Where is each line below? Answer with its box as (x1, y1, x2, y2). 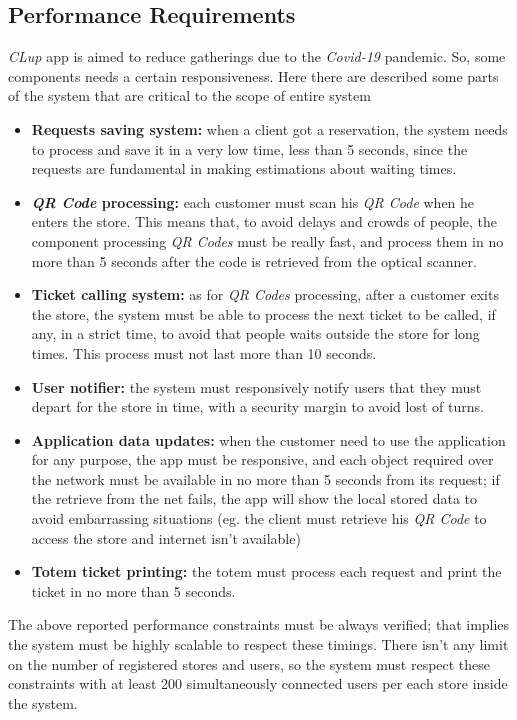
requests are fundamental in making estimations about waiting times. (31, 158, 457, 179)
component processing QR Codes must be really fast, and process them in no (31, 230, 504, 251)
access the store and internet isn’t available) (31, 527, 301, 548)
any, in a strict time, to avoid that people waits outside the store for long (31, 323, 480, 344)
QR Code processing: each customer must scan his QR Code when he (31, 191, 475, 212)
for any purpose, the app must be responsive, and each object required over (31, 449, 494, 470)
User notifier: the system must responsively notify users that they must (31, 376, 482, 397)
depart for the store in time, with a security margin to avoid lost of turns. (31, 396, 484, 417)
